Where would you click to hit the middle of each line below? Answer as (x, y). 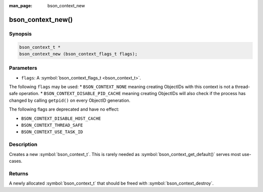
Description (23, 145)
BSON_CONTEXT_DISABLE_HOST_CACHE (61, 118)
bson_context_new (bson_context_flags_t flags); (78, 54)
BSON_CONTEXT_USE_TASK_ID (52, 132)
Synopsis (20, 34)
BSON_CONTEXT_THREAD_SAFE (52, 125)
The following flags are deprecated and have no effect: (64, 109)
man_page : (21, 6)
